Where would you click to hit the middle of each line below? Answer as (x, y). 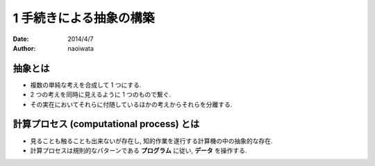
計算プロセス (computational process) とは (106, 124)
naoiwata (81, 48)
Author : (24, 48)
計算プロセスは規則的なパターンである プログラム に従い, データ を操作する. (139, 150)
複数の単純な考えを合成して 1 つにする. (86, 85)
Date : (21, 39)
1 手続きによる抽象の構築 (84, 18)
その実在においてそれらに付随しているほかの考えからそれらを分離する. (131, 104)
